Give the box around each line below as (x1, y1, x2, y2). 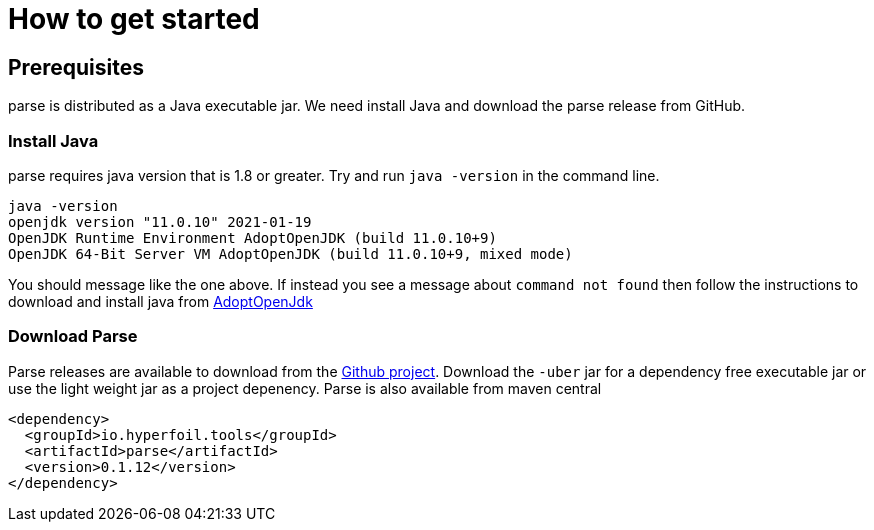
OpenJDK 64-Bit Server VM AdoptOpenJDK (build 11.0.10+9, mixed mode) (8, 245, 573, 262)
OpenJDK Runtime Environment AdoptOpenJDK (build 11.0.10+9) (8, 229, 497, 246)
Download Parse (8, 326, 138, 347)
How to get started (8, 2, 260, 36)
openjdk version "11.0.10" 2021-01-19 (8, 213, 312, 230)
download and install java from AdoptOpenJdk (8, 292, 313, 310)
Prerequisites (8, 54, 144, 80)
